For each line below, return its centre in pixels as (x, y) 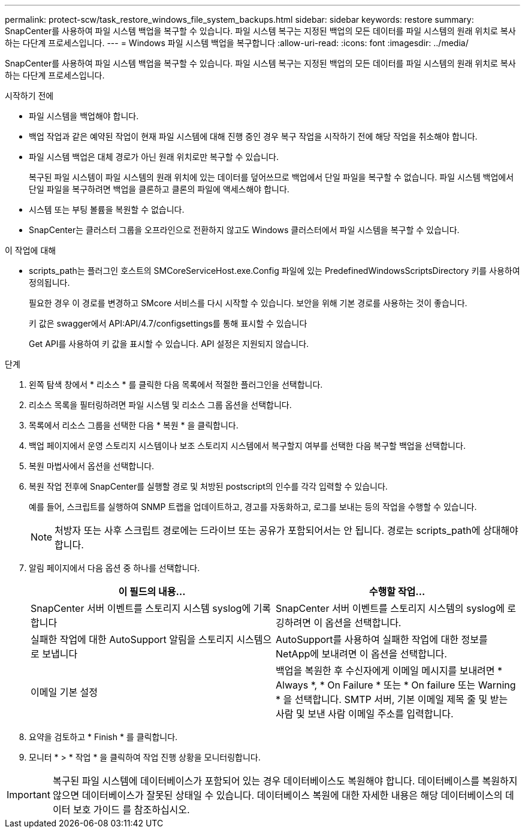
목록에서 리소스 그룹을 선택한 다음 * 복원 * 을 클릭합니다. (134, 425)
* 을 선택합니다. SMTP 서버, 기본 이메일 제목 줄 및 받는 (392, 699)
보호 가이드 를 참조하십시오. (131, 810)
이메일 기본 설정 (64, 692)
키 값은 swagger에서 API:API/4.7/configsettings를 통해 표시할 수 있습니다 (168, 323)
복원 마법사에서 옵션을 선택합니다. (92, 466)
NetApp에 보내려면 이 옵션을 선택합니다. (361, 654)
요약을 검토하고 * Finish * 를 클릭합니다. (103, 737)
